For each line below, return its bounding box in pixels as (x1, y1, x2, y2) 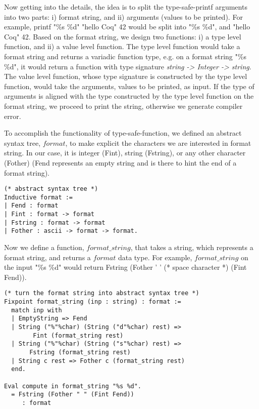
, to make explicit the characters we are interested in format (65, 137, 251, 148)
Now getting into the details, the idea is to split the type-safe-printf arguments (4, 2, 247, 12)
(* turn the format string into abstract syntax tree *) (4, 290, 199, 297)
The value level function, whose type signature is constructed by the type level (4, 71, 247, 81)
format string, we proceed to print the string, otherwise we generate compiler (4, 100, 243, 111)
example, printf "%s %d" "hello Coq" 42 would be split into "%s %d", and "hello (4, 21, 250, 32)
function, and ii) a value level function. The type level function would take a (4, 41, 240, 52)
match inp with (11, 306, 62, 314)
